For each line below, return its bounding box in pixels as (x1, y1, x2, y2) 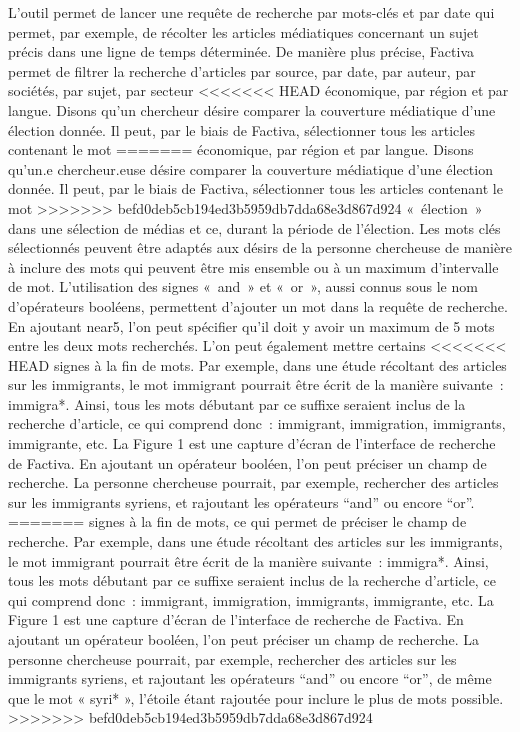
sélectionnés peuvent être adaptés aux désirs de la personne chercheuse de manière (8, 237, 512, 258)
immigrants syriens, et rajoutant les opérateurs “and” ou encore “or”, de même (8, 668, 492, 689)
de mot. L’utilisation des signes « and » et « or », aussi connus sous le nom (8, 276, 478, 297)
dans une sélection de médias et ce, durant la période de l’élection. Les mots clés (8, 217, 501, 238)
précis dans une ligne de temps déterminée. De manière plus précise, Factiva (8, 41, 474, 62)
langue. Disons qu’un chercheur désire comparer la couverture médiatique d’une (8, 99, 496, 120)
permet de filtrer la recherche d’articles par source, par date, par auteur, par (8, 60, 476, 81)
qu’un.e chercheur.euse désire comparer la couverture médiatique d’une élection (8, 158, 493, 179)
